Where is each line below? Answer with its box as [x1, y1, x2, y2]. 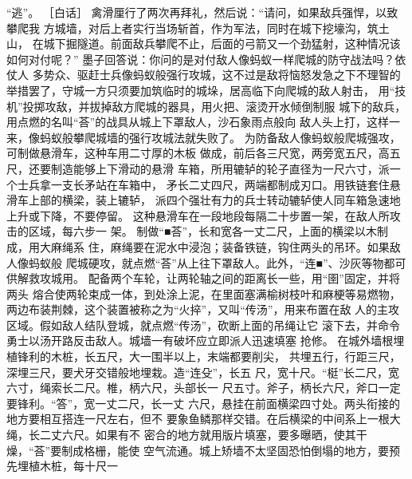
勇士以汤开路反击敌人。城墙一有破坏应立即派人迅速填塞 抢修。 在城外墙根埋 [6, 332, 405, 349]
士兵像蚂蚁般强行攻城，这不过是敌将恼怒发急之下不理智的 [99, 66, 401, 83]
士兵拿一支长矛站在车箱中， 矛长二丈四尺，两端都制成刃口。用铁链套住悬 [17, 176, 401, 192]
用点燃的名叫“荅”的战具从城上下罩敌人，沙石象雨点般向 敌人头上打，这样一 [6, 113, 400, 130]
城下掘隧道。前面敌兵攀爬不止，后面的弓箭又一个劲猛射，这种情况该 [43, 35, 401, 52]
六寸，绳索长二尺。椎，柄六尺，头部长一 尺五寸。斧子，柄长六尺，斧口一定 [6, 379, 401, 396]
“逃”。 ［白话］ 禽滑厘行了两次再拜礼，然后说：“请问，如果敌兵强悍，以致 [6, 4, 398, 20]
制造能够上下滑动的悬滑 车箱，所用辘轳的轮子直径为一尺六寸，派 [50, 160, 390, 176]
